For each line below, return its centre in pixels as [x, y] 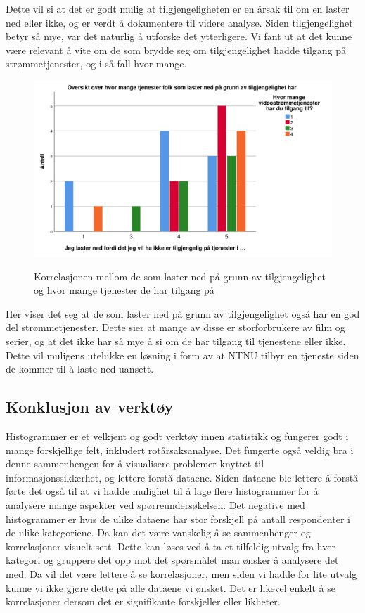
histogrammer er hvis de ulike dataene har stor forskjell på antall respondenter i [178, 518]
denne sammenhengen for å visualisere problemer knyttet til [135, 464]
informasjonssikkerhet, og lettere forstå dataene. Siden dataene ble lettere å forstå [182, 477]
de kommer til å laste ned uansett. [80, 369]
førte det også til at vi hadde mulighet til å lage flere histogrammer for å [162, 491]
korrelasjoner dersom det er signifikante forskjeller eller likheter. [143, 601]
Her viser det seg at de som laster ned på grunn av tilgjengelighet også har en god [183, 313]
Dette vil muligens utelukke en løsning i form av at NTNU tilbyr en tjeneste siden [182, 355]
